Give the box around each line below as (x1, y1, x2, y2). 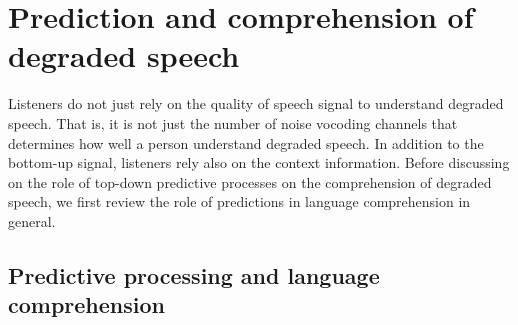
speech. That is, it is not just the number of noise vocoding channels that (8, 112, 458, 133)
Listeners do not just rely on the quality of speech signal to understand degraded (8, 93, 504, 114)
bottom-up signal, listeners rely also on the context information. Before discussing (8, 152, 510, 173)
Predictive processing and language (8, 259, 380, 290)
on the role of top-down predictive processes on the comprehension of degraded (8, 171, 492, 192)
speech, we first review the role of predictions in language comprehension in (8, 191, 471, 212)
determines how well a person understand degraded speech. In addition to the (8, 132, 484, 153)
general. (8, 210, 56, 231)
